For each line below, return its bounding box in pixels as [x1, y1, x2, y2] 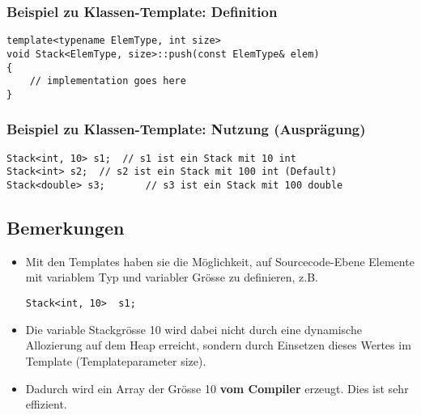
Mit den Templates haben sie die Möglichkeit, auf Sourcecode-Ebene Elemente [25, 252, 415, 269]
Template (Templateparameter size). [25, 352, 206, 369]
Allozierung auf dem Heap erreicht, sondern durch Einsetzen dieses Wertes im [25, 337, 411, 354]
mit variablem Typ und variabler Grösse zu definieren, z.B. [25, 269, 318, 286]
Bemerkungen [6, 215, 125, 240]
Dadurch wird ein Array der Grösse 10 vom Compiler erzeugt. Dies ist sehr [25, 379, 409, 396]
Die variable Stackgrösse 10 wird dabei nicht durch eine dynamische [25, 320, 362, 337]
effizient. [25, 396, 67, 413]
